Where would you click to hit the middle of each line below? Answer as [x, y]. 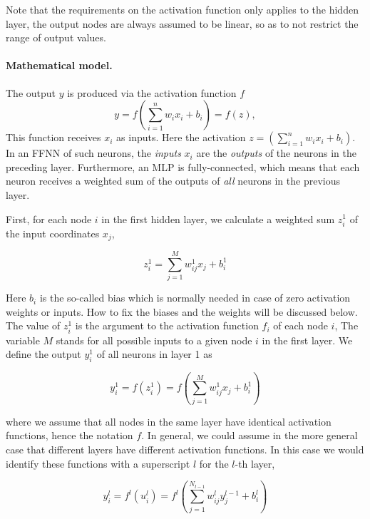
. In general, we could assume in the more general [250, 435]
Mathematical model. [59, 65]
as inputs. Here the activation [181, 137]
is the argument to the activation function [167, 325]
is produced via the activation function [152, 92]
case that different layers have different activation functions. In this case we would [185, 449]
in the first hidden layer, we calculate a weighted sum [218, 219]
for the [214, 463]
